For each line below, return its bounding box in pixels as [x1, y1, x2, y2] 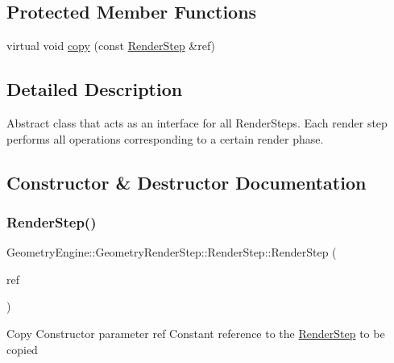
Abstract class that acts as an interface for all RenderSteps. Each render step [6, 115, 388, 131]
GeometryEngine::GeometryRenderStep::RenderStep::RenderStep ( [6, 244, 337, 261]
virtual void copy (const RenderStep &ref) [6, 37, 216, 54]
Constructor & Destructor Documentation [6, 169, 367, 194]
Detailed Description [6, 77, 183, 102]
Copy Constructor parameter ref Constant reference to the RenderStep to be [6, 324, 385, 341]
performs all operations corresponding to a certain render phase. [6, 130, 324, 147]
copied [6, 340, 38, 357]
